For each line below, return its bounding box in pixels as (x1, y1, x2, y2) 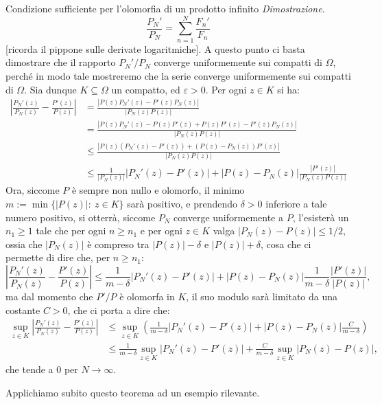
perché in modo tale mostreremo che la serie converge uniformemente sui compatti (5, 68, 351, 82)
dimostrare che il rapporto (5, 55, 116, 69)
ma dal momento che (5, 289, 93, 303)
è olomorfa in (119, 289, 175, 303)
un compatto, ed (111, 82, 180, 96)
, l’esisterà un (292, 210, 349, 224)
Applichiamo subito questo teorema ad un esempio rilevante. (5, 385, 260, 399)
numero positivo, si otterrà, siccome (5, 210, 156, 224)
